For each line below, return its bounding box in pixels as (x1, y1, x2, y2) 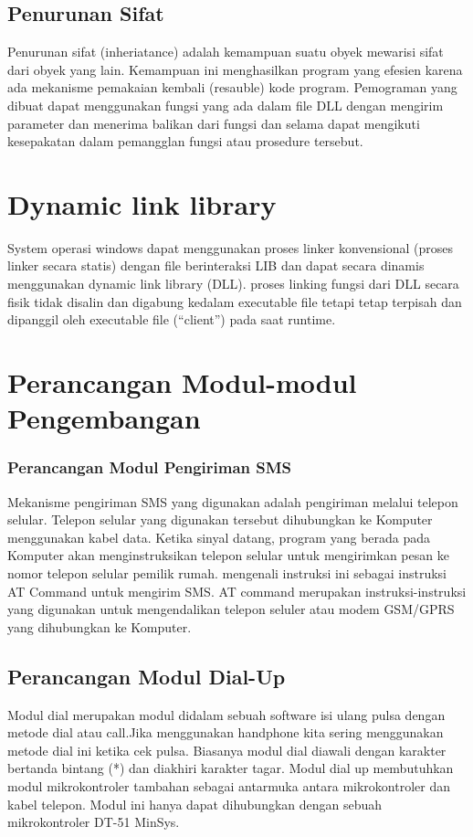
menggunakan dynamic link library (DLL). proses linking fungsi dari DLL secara (7, 274, 459, 293)
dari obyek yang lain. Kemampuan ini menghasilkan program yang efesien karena (7, 59, 463, 79)
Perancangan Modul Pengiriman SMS (7, 456, 292, 479)
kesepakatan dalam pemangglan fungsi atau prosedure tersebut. (7, 132, 363, 151)
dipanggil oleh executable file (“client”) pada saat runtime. (7, 310, 336, 329)
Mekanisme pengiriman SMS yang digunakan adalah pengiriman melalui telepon (7, 492, 458, 511)
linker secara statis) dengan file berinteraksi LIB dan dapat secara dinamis (7, 256, 425, 275)
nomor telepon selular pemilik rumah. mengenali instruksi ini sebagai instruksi (7, 564, 447, 583)
